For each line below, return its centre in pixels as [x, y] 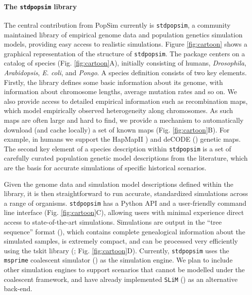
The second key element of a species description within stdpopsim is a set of [118, 148]
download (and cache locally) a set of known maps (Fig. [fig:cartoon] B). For [117, 129]
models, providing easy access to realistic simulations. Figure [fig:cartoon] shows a [126, 44]
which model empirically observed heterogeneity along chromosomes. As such [118, 110]
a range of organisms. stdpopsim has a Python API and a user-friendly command [125, 203]
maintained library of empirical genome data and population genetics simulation [123, 34]
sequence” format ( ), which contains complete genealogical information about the [125, 231]
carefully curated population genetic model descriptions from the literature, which [126, 158]
